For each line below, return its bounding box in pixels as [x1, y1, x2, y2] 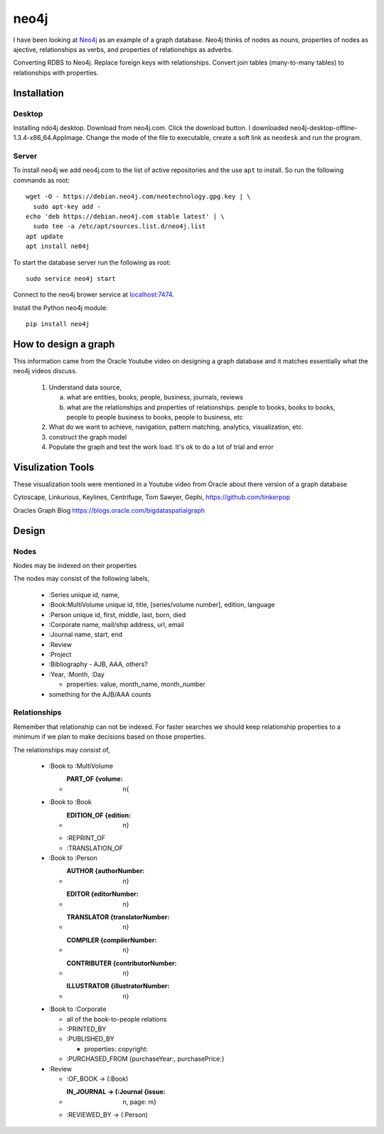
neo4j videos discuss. [13, 367, 78, 375]
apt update [26, 232, 64, 240]
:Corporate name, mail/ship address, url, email [48, 620, 184, 628]
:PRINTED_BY [66, 1025, 107, 1033]
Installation [13, 87, 64, 99]
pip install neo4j [26, 320, 90, 328]
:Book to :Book [48, 798, 92, 806]
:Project [48, 651, 72, 659]
